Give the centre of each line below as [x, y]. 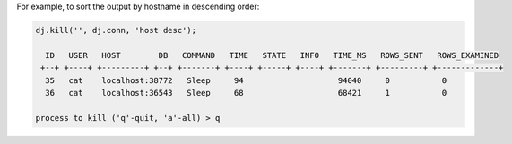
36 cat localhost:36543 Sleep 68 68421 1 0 [246, 93]
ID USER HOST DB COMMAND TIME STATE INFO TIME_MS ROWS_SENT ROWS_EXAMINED [272, 55]
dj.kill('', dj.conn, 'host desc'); [116, 30]
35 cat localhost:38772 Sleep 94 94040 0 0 [246, 80]
